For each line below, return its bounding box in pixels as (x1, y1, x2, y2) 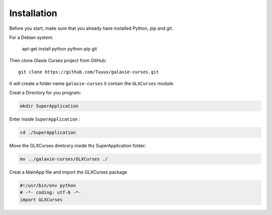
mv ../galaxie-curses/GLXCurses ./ (20, 156, 108, 162)
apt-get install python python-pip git (22, 46, 97, 52)
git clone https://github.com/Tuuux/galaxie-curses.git (18, 69, 159, 75)
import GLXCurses (20, 197, 63, 202)
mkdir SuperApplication (20, 103, 79, 109)
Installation (9, 8, 57, 19)
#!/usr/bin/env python (20, 182, 76, 188)
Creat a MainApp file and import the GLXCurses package (9, 169, 127, 175)
